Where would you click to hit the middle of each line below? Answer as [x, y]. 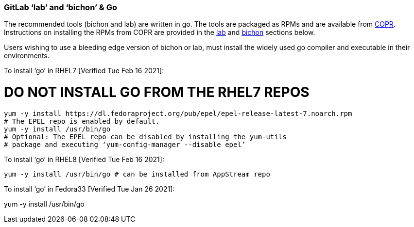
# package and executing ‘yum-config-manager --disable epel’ [125, 144]
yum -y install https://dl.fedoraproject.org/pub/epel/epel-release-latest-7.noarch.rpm [178, 113]
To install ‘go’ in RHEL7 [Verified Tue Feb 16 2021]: [84, 71]
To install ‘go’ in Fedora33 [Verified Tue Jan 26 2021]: [89, 189]
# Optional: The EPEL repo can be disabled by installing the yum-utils [145, 137]
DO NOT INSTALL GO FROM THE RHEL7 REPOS [157, 92]
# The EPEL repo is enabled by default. [82, 121]
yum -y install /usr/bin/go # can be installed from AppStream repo [137, 174]
